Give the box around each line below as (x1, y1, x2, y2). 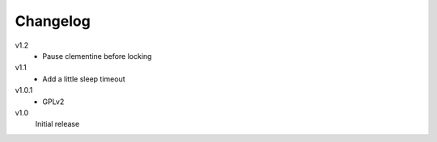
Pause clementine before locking (42, 51, 152, 61)
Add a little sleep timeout (42, 73, 125, 84)
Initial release (35, 119, 80, 129)
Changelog (15, 12, 91, 30)
